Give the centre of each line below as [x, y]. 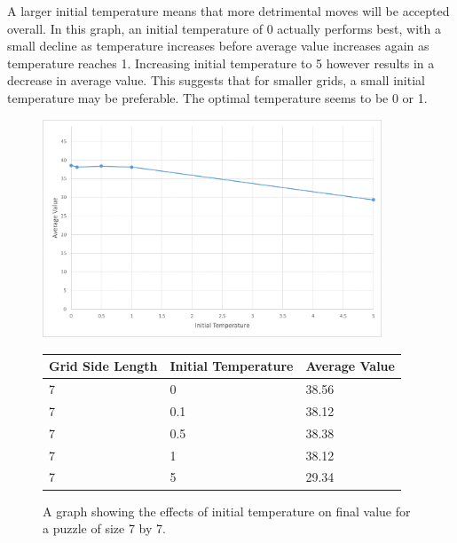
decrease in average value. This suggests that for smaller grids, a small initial [216, 80]
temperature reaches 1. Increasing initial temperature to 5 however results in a [221, 63]
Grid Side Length [103, 366]
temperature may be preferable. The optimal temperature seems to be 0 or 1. [217, 97]
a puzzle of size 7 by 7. [104, 528]
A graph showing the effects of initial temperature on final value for [227, 511]
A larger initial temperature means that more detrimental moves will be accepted [228, 11]
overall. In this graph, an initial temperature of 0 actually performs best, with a [224, 28]
